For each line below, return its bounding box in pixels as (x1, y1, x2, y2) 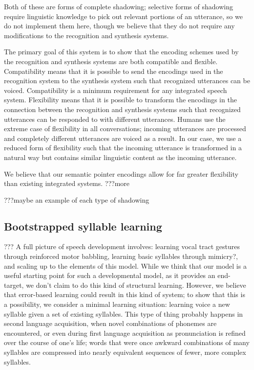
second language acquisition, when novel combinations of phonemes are (4, 318, 217, 328)
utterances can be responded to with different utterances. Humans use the (4, 114, 226, 124)
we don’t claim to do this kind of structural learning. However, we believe (26, 279, 246, 290)
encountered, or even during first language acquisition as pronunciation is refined (4, 327, 246, 338)
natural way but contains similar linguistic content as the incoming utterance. (4, 152, 237, 162)
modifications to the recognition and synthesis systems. (4, 30, 169, 40)
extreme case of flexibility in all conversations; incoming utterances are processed (4, 123, 246, 134)
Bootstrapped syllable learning (4, 218, 162, 233)
